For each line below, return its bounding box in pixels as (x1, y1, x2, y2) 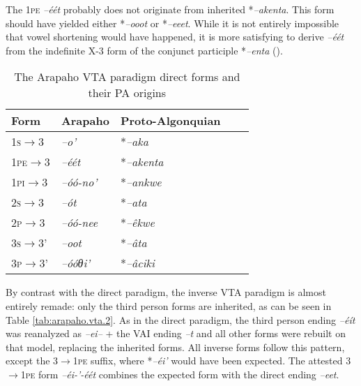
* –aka (120, 133, 148, 150)
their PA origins (88, 84, 167, 101)
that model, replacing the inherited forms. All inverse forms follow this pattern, (6, 339, 345, 354)
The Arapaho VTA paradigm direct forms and (14, 68, 240, 85)
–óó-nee (61, 214, 98, 231)
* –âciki (120, 255, 155, 272)
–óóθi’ (61, 255, 91, 272)
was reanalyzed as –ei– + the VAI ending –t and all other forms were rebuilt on (6, 326, 346, 341)
